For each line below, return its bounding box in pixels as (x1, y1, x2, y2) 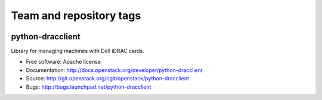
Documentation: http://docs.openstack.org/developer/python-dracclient (26, 66, 203, 74)
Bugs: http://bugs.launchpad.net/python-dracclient (26, 83, 151, 90)
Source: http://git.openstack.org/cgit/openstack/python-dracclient (26, 75, 190, 82)
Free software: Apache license (26, 58, 101, 65)
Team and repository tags (11, 9, 141, 22)
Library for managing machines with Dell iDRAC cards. (11, 48, 144, 55)
